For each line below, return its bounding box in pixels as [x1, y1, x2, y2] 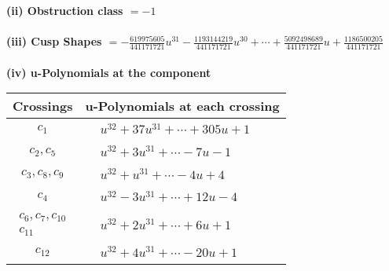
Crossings [13, 97, 73, 115]
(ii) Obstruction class [6, 2, 123, 18]
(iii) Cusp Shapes [6, 33, 102, 49]
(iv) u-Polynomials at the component [6, 64, 211, 80]
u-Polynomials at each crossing [85, 97, 280, 115]
